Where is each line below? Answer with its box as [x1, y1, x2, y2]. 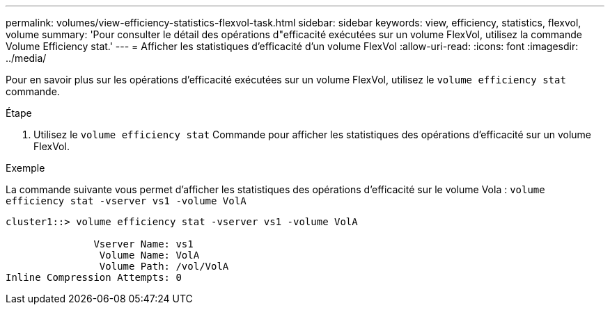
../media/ [6, 52, 47, 64]
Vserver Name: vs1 [93, 238, 194, 250]
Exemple [6, 162, 45, 174]
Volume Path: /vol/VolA [99, 261, 229, 272]
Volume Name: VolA [99, 250, 200, 261]
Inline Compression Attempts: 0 [6, 272, 182, 283]
